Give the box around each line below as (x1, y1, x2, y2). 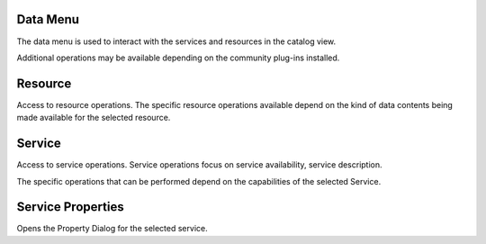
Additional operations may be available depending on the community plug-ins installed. (16, 52, 340, 63)
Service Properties (16, 199, 125, 215)
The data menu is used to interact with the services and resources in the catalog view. (16, 36, 337, 47)
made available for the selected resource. (16, 113, 171, 123)
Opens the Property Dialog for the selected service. (16, 223, 208, 234)
